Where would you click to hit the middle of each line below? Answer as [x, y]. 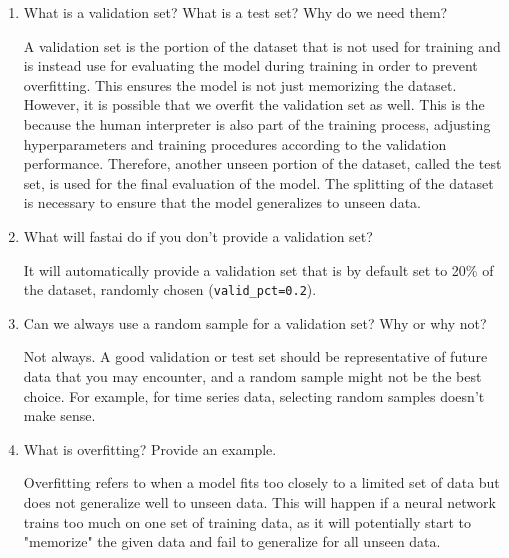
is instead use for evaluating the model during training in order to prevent [250, 65]
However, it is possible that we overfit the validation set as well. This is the [254, 104]
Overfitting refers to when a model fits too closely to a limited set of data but [261, 482]
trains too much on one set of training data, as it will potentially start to [247, 521]
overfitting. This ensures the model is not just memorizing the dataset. [240, 84]
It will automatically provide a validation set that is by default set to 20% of [258, 269]
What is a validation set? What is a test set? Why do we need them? [235, 12]
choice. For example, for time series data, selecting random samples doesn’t [254, 395]
